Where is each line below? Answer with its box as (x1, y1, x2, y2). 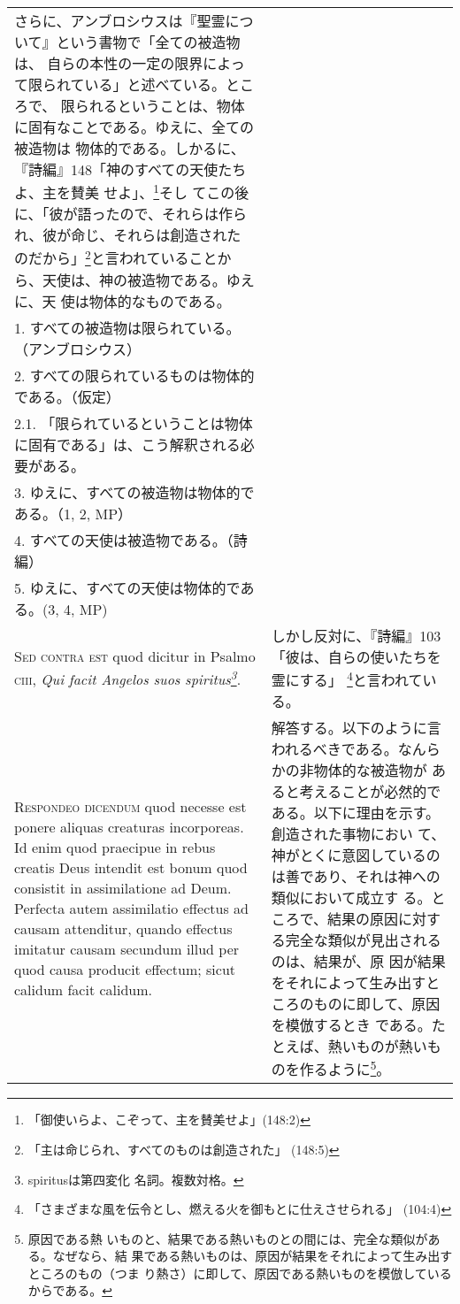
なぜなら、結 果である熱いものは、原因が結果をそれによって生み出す (52, 1246, 453, 1265)
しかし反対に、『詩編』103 (271, 625, 441, 646)
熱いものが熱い (327, 1035, 427, 1056)
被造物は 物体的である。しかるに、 (14, 138, 245, 158)
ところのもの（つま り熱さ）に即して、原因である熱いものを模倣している (27, 1263, 452, 1282)
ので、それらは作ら (119, 203, 247, 225)
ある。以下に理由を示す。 (271, 802, 441, 823)
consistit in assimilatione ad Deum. (14, 878, 232, 899)
